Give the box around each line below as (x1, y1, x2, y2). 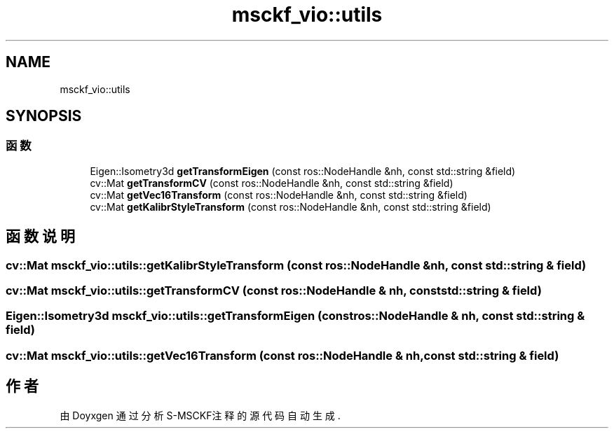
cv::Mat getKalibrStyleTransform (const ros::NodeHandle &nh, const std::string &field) (90, 200, 491, 213)
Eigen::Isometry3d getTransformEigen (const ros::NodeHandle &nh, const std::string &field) (90, 164, 516, 177)
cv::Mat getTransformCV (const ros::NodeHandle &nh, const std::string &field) (90, 176, 453, 189)
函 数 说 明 (6, 227, 75, 246)
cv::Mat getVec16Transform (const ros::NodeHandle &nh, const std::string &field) (90, 188, 468, 201)
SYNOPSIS (6, 107, 82, 125)
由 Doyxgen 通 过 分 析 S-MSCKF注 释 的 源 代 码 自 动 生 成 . (60, 409, 341, 421)
